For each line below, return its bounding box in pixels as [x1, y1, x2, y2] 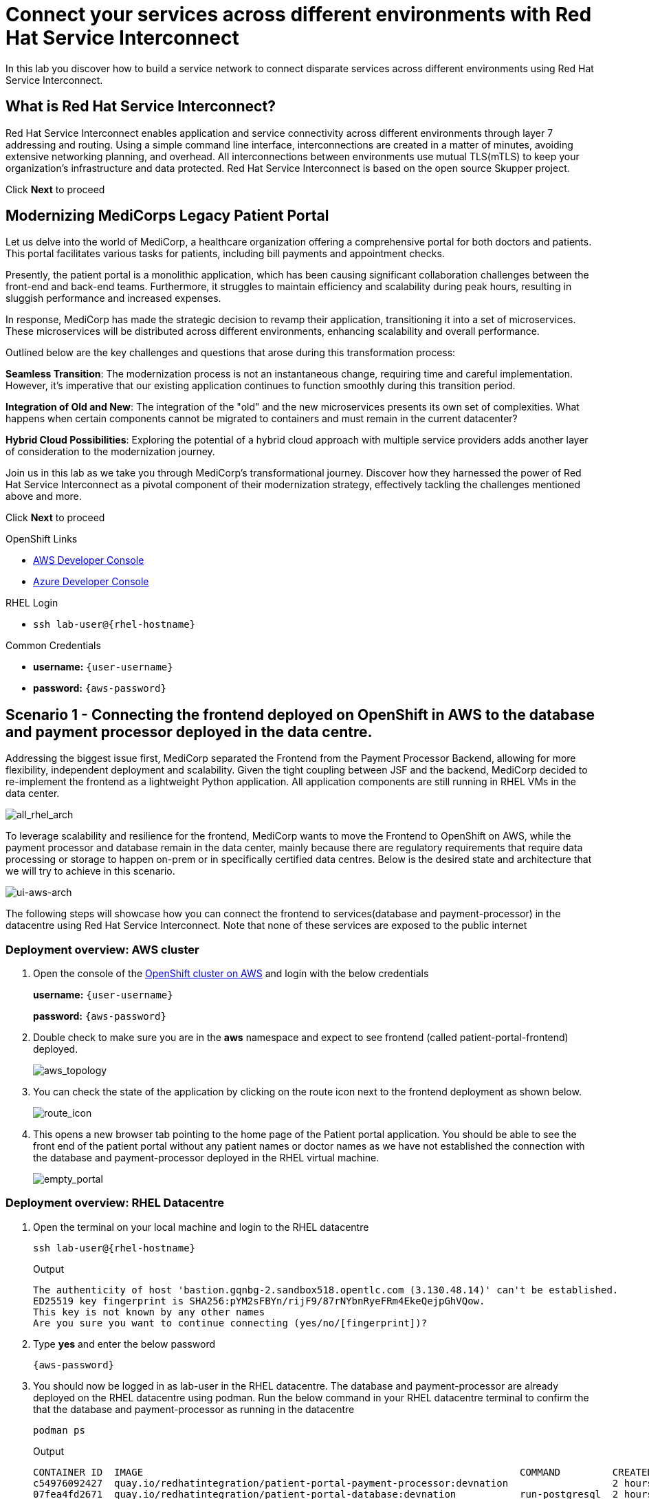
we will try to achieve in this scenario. [5, 865, 175, 877]
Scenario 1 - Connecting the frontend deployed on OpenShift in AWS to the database [5, 705, 595, 723]
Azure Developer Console [33, 576, 149, 588]
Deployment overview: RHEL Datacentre [5, 1196, 225, 1210]
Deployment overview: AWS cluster [5, 942, 199, 956]
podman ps [33, 1424, 85, 1436]
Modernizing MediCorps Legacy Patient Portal [5, 207, 329, 225]
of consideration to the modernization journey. [5, 446, 215, 458]
